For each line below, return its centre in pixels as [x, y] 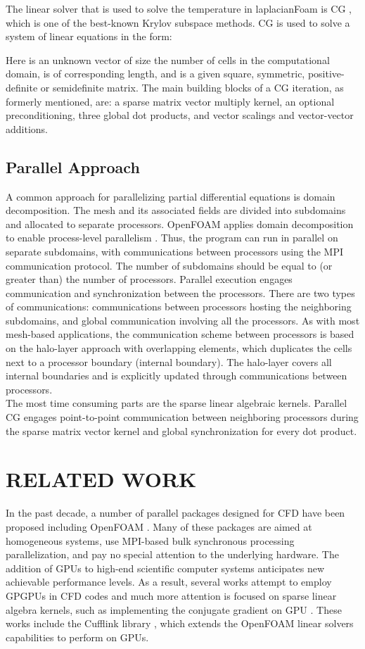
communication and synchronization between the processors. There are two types [180, 292]
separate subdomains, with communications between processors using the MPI [175, 251]
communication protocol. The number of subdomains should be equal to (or [169, 265]
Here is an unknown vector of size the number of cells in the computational [168, 59]
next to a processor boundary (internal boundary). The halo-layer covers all [169, 361]
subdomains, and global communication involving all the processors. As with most [183, 320]
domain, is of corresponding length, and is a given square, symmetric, [155, 74]
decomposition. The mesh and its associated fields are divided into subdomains [176, 210]
